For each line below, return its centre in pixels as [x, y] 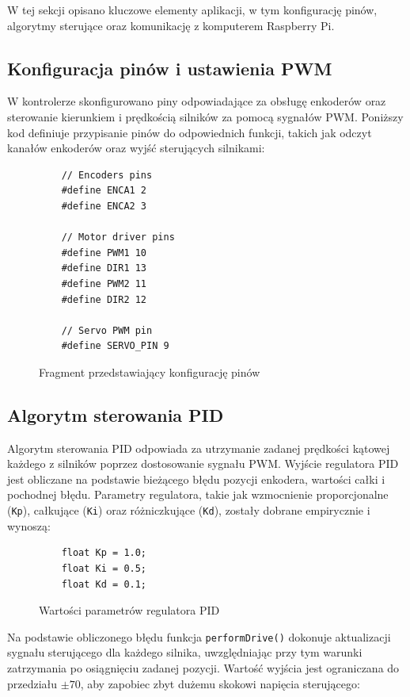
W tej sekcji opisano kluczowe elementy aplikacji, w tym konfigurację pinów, [192, 10]
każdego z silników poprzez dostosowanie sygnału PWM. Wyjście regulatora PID [203, 463]
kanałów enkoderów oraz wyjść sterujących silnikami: [136, 148]
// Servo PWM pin [107, 330]
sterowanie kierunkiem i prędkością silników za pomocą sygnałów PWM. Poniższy [205, 116]
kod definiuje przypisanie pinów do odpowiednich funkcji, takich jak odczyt [190, 132]
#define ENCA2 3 [104, 206]
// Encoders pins [107, 175]
